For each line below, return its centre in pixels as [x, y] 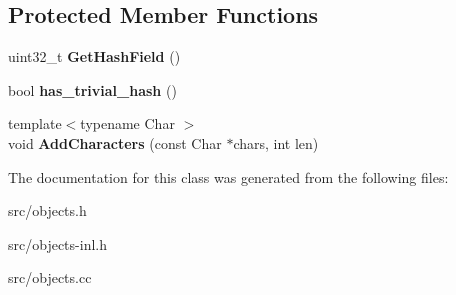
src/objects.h [47, 210]
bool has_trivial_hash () [92, 89]
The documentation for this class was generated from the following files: [228, 176]
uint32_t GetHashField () [94, 56]
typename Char [127, 123]
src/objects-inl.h [57, 243]
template [35, 123]
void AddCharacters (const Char [115, 142]
